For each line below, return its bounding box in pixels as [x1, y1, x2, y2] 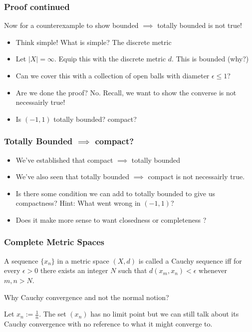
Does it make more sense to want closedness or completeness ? [15, 214, 207, 225]
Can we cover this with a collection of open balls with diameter [15, 70, 210, 80]
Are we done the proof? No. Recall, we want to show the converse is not [15, 87, 237, 97]
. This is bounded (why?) [172, 53, 249, 64]
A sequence [4, 255, 38, 266]
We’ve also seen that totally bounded [15, 171, 130, 182]
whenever [199, 265, 227, 276]
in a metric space [57, 255, 109, 266]
